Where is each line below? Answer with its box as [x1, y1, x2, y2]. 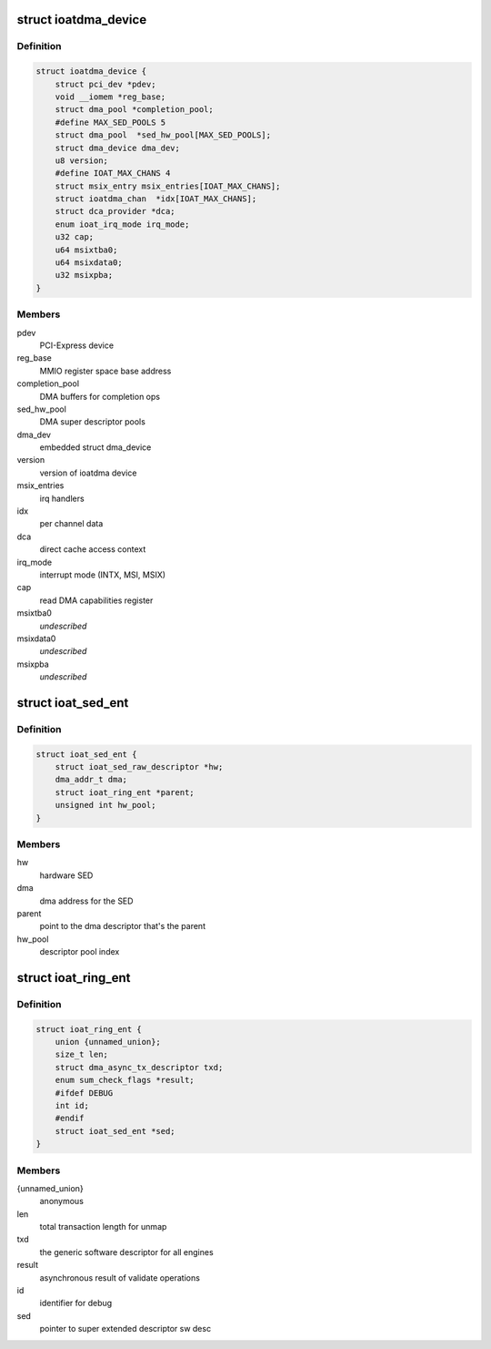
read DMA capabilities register [39, 595, 154, 606]
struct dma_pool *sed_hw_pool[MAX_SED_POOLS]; [55, 130, 272, 140]
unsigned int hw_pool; [55, 800, 156, 811]
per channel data [39, 518, 104, 529]
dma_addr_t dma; [55, 774, 127, 785]
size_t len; [55, 1049, 109, 1060]
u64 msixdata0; [55, 258, 123, 268]
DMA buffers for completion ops [39, 391, 161, 402]
